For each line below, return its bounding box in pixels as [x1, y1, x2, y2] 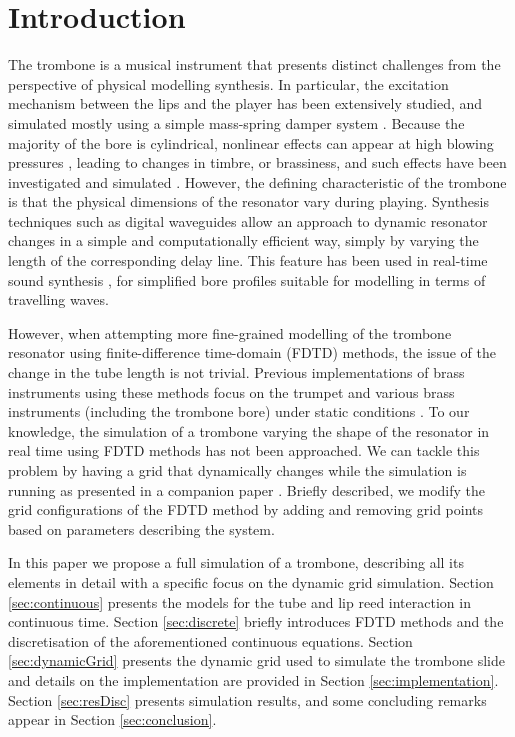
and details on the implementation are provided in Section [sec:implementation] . [8, 669, 499, 690]
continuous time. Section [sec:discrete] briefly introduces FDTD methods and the [8, 611, 504, 632]
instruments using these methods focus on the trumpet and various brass [8, 381, 455, 402]
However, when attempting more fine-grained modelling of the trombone [8, 322, 452, 343]
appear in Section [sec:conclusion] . [8, 709, 217, 730]
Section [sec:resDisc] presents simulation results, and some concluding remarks [8, 689, 487, 710]
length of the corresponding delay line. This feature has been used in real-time [8, 250, 488, 271]
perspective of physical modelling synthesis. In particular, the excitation [8, 73, 449, 94]
